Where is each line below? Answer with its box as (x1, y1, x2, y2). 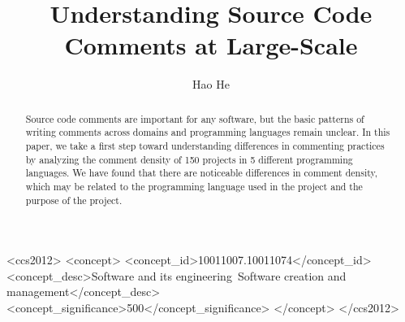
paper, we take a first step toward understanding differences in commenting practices (25, 139, 385, 153)
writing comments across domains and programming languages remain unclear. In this (25, 125, 390, 139)
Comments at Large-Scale (64, 28, 358, 62)
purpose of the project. (25, 193, 123, 207)
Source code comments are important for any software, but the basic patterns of (25, 111, 364, 125)
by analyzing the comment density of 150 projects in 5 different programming (25, 152, 353, 166)
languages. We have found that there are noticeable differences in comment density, (25, 166, 378, 180)
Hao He (192, 76, 230, 93)
